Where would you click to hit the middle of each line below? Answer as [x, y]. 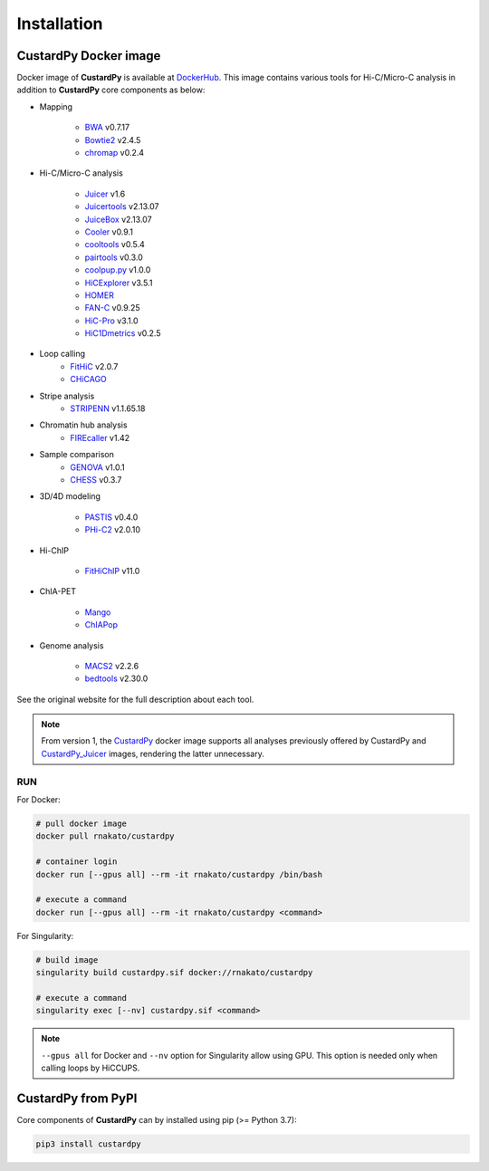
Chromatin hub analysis [83, 425]
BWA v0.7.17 [107, 128]
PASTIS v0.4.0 [111, 517]
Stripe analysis [67, 396]
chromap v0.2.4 [115, 153]
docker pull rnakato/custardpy [105, 836]
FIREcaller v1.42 [100, 437]
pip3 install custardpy [89, 1144]
